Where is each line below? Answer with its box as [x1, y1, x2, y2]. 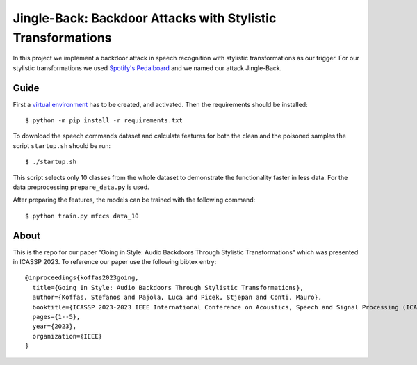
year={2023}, [32, 323, 77, 330]
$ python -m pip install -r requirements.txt [25, 117, 183, 124]
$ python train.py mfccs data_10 [25, 212, 139, 220]
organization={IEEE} [32, 332, 103, 340]
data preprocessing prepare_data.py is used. [13, 183, 149, 191]
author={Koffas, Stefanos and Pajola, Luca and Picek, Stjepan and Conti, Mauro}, [32, 293, 322, 302]
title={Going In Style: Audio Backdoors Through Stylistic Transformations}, [32, 284, 304, 291]
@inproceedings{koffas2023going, [25, 274, 139, 282]
